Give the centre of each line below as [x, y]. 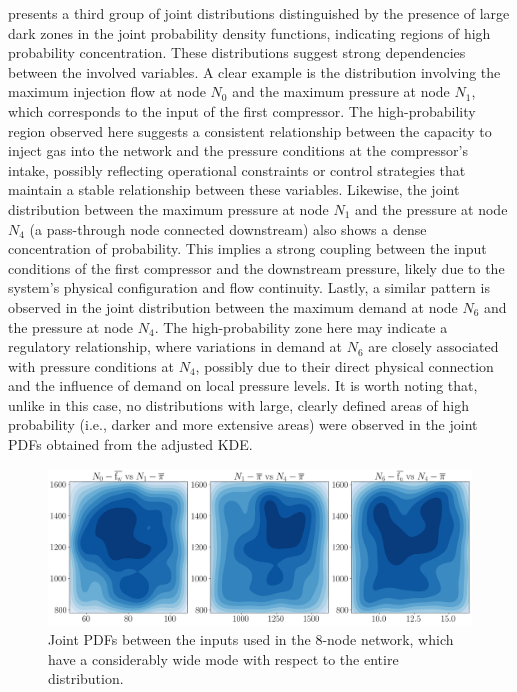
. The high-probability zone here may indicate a [301, 326]
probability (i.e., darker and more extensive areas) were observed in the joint [243, 424]
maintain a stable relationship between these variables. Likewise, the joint [234, 189]
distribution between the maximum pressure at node [168, 208]
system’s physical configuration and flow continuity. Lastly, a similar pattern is [249, 287]
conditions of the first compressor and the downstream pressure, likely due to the [256, 267]
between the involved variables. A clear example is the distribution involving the [254, 71]
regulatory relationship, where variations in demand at [175, 346]
